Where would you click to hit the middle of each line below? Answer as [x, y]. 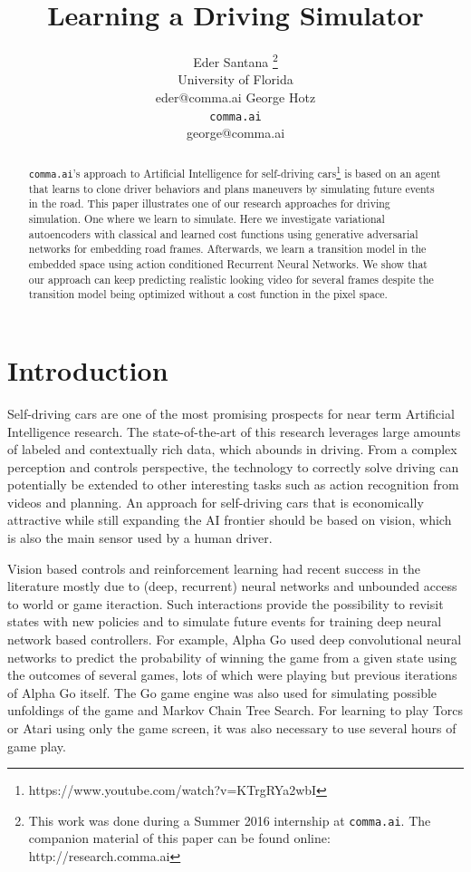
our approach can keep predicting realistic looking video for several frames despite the [231, 279]
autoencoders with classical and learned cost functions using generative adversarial [223, 233]
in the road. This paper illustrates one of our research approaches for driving [209, 203]
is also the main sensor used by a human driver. [140, 538]
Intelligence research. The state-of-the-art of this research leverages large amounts [234, 431]
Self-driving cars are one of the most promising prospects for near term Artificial [231, 413]
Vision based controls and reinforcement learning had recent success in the [214, 568]
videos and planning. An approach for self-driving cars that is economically [216, 502]
